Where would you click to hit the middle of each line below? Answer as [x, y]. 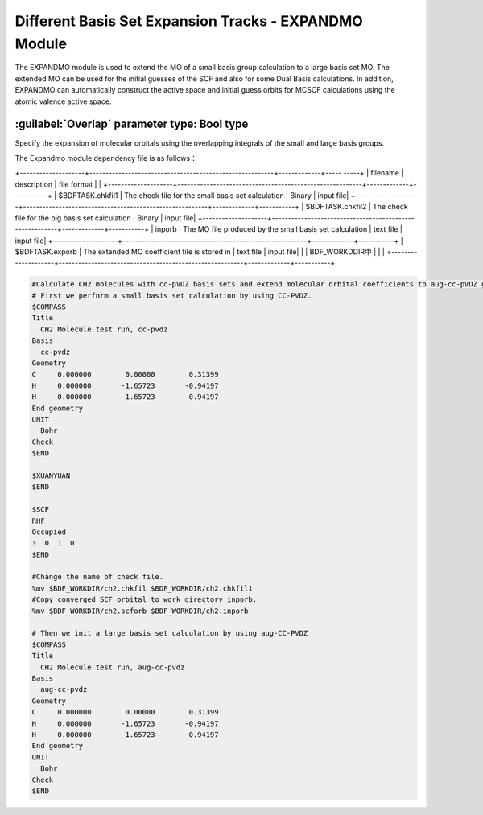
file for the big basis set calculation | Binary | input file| [105, 218]
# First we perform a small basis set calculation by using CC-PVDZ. [172, 295]
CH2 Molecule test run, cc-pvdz [104, 329]
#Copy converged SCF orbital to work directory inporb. [144, 600]
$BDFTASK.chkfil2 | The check [357, 207]
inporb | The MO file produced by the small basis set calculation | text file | [279, 229]
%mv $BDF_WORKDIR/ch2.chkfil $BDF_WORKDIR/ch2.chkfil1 [142, 588]
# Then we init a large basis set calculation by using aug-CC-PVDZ [170, 633]
